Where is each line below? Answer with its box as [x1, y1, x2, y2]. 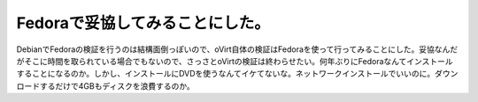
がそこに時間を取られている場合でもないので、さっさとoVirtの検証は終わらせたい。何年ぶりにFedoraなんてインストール [16, 55, 453, 66]
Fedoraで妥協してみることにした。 [16, 13, 270, 33]
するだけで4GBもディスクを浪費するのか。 [39, 80, 195, 91]
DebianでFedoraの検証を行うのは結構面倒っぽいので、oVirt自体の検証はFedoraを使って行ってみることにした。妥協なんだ [16, 44, 459, 55]
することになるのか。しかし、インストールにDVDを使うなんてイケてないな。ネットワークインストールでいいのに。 [16, 69, 436, 79]
